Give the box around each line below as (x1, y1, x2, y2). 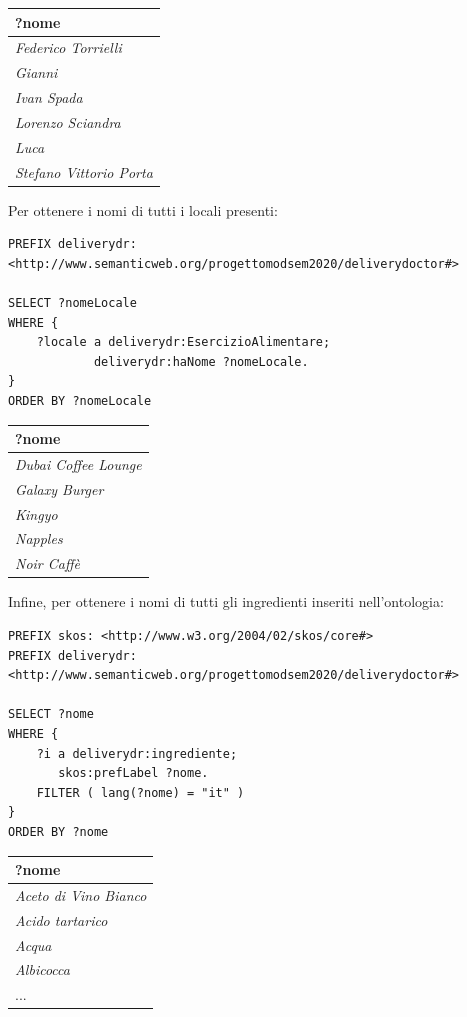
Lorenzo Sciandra (15, 111, 121, 132)
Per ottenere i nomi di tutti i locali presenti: (8, 199, 278, 220)
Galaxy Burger (15, 478, 104, 499)
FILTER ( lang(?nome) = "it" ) (36, 785, 245, 800)
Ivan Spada (15, 87, 83, 108)
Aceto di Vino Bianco (15, 884, 147, 905)
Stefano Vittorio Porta (15, 161, 153, 182)
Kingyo (15, 503, 58, 524)
